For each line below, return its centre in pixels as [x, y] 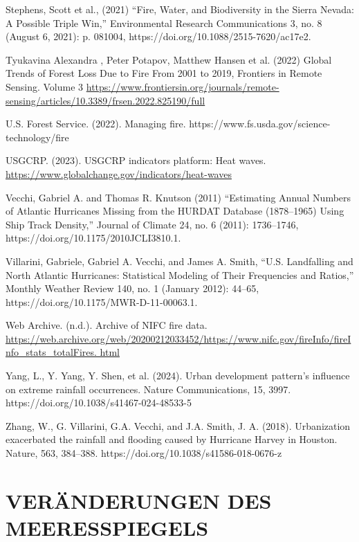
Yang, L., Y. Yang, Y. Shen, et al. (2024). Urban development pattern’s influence [178, 376]
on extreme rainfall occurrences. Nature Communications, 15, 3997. [148, 389]
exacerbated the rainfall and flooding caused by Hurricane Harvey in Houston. [172, 439]
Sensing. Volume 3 [45, 86]
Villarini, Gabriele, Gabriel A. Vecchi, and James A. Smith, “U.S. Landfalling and [179, 261]
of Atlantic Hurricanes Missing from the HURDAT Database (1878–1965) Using [175, 211]
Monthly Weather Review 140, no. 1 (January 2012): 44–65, [132, 288]
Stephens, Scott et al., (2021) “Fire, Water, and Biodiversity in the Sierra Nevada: [180, 9]
